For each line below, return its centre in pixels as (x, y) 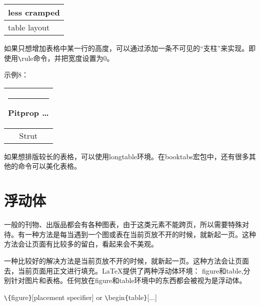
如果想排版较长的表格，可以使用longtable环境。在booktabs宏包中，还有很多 (126, 156)
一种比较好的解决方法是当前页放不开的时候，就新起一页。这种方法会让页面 (126, 260)
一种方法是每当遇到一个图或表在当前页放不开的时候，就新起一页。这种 (140, 234)
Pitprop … (28, 112)
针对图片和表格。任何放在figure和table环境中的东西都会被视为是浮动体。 (128, 280)
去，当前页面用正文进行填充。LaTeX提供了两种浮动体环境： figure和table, (124, 270)
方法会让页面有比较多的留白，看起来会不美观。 (81, 244)
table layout (29, 27)
